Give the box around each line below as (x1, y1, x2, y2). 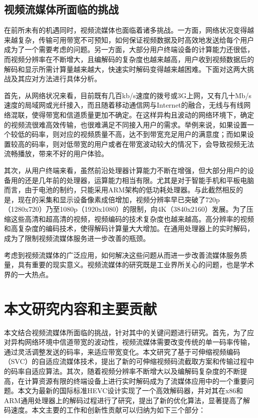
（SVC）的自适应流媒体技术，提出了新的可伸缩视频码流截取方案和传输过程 (4, 356, 247, 366)
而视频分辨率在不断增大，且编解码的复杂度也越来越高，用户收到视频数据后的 (4, 54, 254, 64)
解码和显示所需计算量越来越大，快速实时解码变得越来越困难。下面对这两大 (4, 63, 247, 74)
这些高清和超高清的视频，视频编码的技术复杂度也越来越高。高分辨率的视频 (10, 213, 254, 224)
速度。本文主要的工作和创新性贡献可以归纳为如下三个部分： (10, 405, 205, 415)
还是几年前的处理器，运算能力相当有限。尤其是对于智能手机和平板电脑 (24, 175, 254, 185)
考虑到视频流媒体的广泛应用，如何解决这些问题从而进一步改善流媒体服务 (4, 249, 240, 260)
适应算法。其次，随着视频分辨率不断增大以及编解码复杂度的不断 (31, 365, 240, 376)
